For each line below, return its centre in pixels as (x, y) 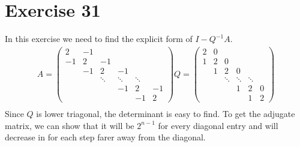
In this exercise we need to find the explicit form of (99, 39)
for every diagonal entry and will (218, 125)
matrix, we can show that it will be (70, 125)
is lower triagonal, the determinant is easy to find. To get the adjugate (166, 114)
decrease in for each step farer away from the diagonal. (105, 137)
